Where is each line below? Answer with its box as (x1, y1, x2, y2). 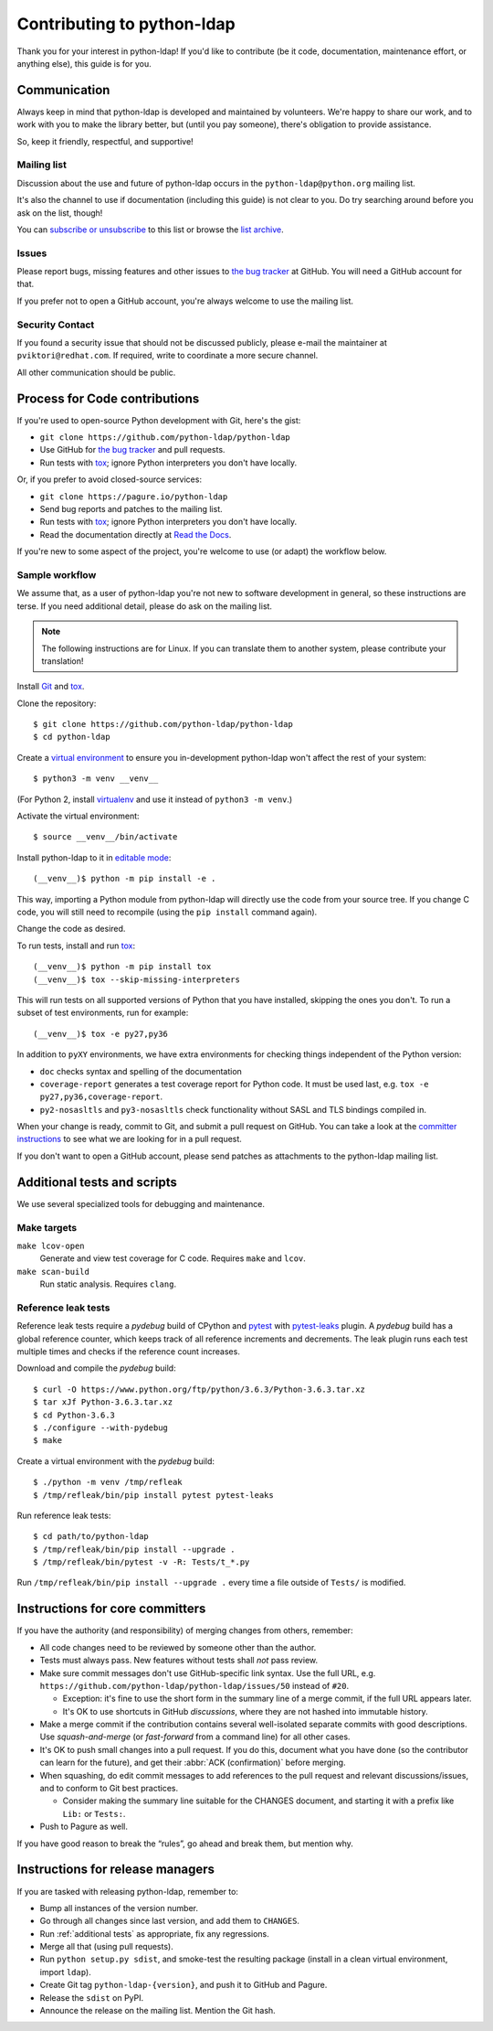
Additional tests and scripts (16, 1174, 178, 1190)
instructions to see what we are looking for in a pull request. (16, 1134, 242, 1145)
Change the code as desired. (16, 924, 126, 935)
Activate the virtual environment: (16, 810, 141, 822)
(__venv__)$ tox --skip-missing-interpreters (33, 974, 241, 985)
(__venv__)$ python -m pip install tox (33, 961, 212, 972)
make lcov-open (16, 1240, 86, 1251)
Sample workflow (16, 568, 97, 581)
